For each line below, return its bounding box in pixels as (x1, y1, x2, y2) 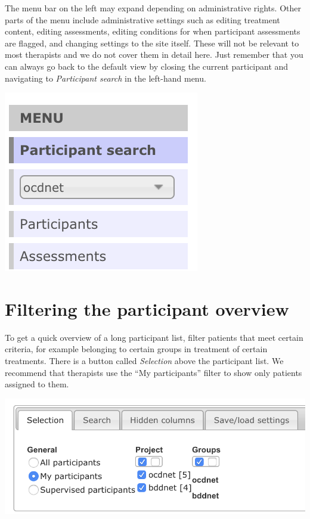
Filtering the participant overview (5, 296, 289, 321)
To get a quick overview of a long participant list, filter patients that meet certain (5, 331, 303, 343)
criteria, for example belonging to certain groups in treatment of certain (5, 343, 268, 355)
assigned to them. (5, 378, 69, 390)
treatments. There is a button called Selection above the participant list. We (5, 355, 284, 367)
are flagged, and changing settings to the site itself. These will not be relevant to (5, 36, 299, 49)
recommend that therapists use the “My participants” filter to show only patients (5, 366, 302, 378)
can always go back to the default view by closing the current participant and (5, 60, 289, 72)
